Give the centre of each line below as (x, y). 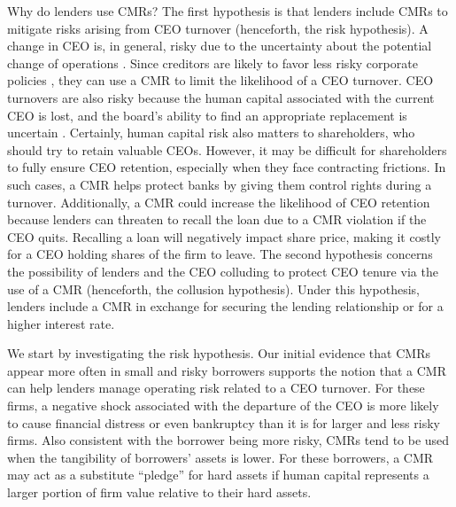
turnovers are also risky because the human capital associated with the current (221, 97)
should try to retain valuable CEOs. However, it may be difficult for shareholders (227, 149)
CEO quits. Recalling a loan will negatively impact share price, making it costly (224, 236)
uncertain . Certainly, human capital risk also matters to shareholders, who (211, 133)
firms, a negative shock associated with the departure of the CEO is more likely (223, 406)
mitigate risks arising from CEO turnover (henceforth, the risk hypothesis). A (218, 28)
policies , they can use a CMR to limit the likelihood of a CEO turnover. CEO (220, 80)
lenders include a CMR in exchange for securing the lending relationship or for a (225, 306)
